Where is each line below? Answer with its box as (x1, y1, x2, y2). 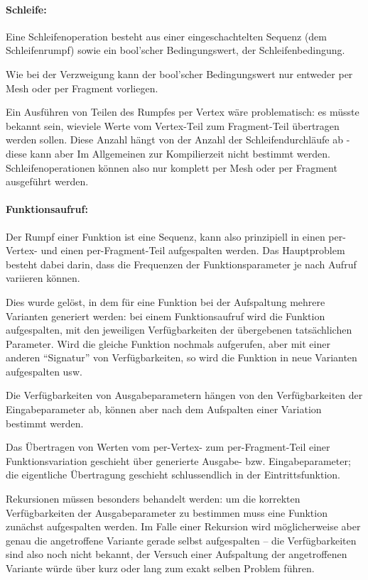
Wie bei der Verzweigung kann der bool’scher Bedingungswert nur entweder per (6, 66, 353, 81)
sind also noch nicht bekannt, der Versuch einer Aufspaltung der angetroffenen (6, 547, 347, 562)
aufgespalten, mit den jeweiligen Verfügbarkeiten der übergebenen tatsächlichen (6, 322, 352, 337)
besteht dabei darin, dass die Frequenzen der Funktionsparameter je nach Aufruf (6, 256, 357, 271)
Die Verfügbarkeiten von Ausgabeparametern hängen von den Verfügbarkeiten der (6, 388, 363, 403)
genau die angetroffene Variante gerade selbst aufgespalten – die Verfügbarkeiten (6, 532, 357, 547)
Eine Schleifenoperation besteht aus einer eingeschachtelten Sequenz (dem (6, 28, 327, 43)
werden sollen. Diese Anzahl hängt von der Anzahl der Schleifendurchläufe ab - (6, 132, 350, 147)
